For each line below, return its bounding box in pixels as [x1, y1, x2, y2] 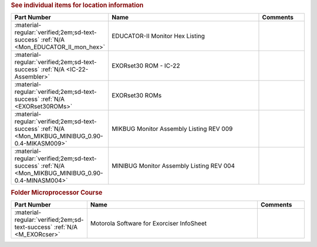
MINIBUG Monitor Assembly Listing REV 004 [112, 162, 235, 170]
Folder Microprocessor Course [11, 188, 103, 197]
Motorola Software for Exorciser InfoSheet [90, 219, 207, 227]
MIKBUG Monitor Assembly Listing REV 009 [112, 125, 233, 133]
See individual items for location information [11, 1, 144, 9]
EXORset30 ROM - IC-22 [112, 62, 180, 70]
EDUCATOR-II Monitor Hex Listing [112, 32, 205, 40]
